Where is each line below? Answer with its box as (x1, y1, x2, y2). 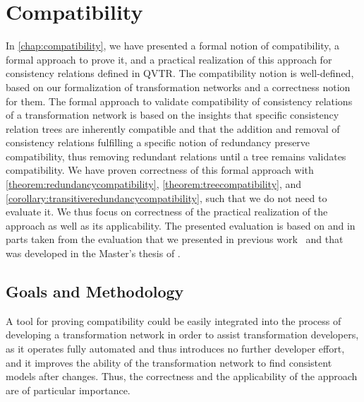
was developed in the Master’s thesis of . (6, 246, 181, 261)
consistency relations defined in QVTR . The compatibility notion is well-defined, (6, 66, 354, 81)
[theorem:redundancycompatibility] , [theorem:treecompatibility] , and (6, 177, 302, 191)
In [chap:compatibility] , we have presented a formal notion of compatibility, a (6, 38, 340, 53)
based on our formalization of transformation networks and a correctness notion (6, 79, 351, 94)
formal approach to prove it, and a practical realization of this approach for (6, 52, 332, 66)
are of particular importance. (6, 382, 131, 397)
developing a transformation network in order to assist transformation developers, (6, 327, 359, 342)
